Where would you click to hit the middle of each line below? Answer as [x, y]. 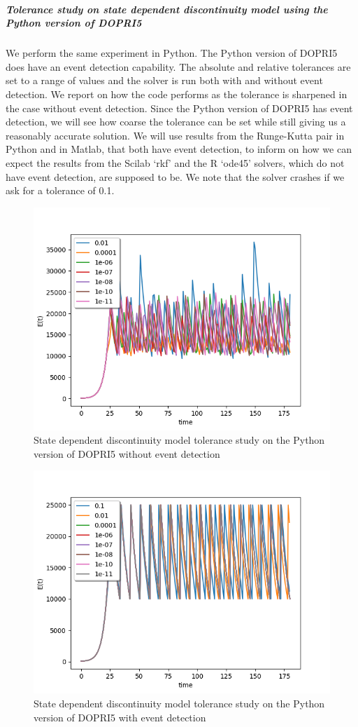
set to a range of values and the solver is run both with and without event [164, 80]
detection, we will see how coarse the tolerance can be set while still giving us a [176, 122]
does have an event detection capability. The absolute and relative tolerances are [178, 66]
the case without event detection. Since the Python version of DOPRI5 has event [179, 108]
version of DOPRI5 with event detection [120, 717]
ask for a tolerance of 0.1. [60, 190]
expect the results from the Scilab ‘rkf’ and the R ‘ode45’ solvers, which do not [175, 162]
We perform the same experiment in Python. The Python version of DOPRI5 [172, 53]
